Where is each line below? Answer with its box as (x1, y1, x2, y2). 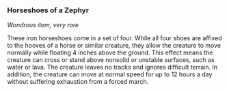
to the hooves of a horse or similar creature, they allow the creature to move (7, 42, 221, 50)
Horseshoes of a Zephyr (7, 5, 90, 15)
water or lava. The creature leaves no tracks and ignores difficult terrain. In (7, 63, 218, 72)
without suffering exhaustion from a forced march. (7, 78, 149, 86)
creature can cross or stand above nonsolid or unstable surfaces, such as (7, 56, 215, 64)
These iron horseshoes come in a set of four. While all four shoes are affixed (7, 34, 222, 42)
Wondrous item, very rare (7, 21, 79, 29)
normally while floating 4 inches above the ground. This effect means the (7, 48, 213, 57)
